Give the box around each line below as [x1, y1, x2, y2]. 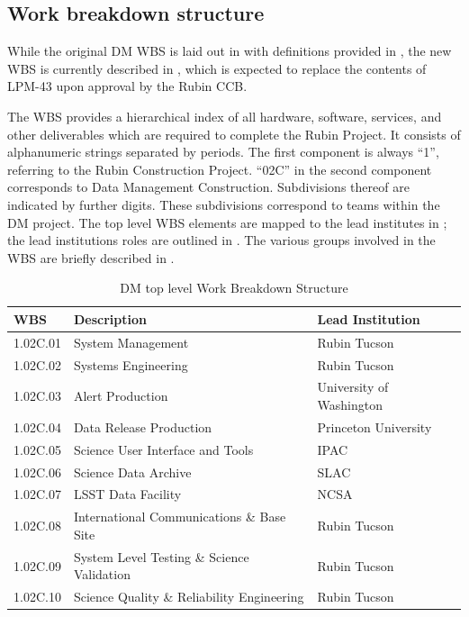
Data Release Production [73, 417, 212, 436]
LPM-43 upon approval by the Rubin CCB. [7, 77, 248, 95]
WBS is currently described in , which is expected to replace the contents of [7, 59, 427, 77]
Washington [317, 395, 383, 414]
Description [73, 309, 147, 328]
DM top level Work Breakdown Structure [120, 278, 348, 297]
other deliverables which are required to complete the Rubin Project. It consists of [7, 124, 461, 143]
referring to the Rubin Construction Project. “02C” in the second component [7, 159, 432, 178]
